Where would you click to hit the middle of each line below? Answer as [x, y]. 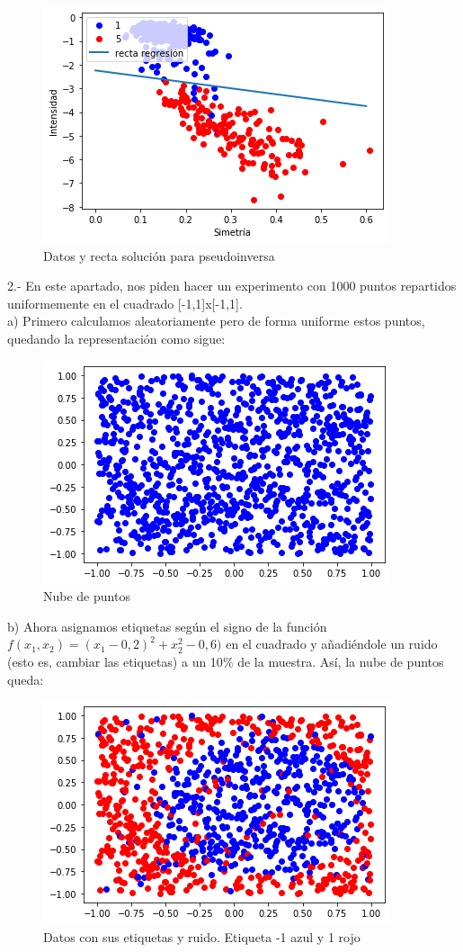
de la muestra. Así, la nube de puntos [341, 661]
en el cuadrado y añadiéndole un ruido [332, 644]
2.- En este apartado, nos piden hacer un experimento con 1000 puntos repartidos [232, 286]
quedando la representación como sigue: [116, 338]
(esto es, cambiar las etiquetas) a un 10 [115, 661]
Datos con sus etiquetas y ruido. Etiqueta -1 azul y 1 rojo [202, 936]
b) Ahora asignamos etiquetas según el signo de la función [167, 626]
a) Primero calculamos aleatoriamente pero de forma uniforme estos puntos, [216, 321]
